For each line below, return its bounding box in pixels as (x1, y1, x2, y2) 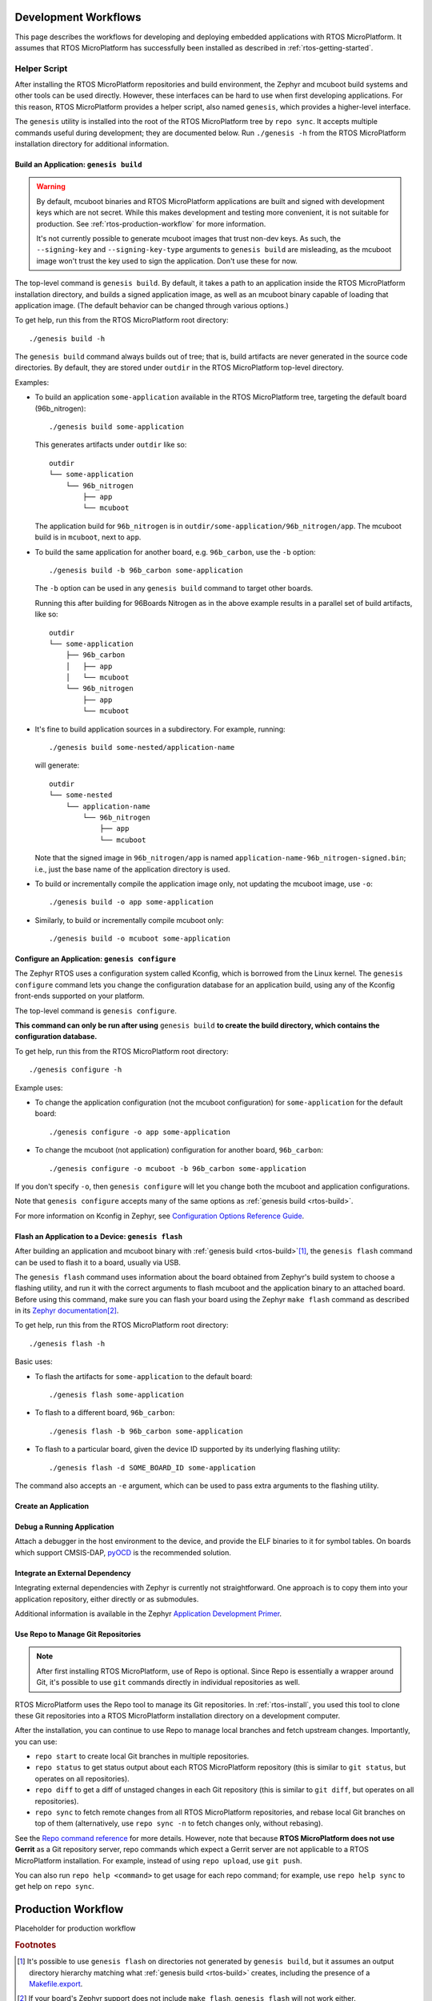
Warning (36, 182, 66, 191)
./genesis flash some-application (49, 1390, 184, 1400)
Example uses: (14, 1083, 63, 1093)
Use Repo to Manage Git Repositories (14, 1629, 142, 1638)
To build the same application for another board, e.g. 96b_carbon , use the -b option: (34, 547, 316, 556)
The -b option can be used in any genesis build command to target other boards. (34, 583, 314, 593)
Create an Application (14, 1501, 90, 1510)
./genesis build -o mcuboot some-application (49, 934, 231, 944)
